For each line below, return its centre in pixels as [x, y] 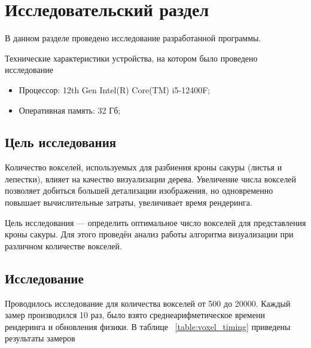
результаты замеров [40, 338]
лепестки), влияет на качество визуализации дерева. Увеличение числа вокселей [151, 178]
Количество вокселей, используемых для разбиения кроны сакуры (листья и [144, 167]
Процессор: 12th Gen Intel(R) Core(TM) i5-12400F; [115, 89]
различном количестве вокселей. [63, 245]
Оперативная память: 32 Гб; [70, 110]
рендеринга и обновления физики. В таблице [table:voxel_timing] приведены [148, 326]
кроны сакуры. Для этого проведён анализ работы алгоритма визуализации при [149, 234]
